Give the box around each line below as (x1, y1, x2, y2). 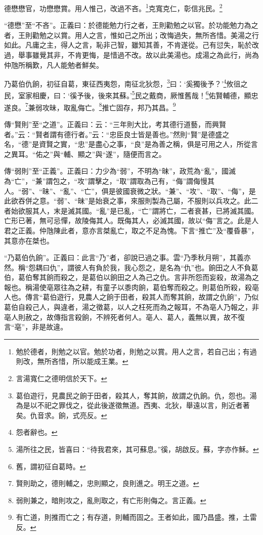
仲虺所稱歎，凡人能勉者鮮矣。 (4, 59, 103, 70)
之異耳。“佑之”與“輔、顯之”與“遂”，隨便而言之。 (4, 148, 166, 159)
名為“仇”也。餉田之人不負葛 (166, 262, 258, 272)
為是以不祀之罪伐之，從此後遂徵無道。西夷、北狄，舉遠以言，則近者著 (16, 400, 250, 410)
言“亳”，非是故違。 (4, 321, 68, 332)
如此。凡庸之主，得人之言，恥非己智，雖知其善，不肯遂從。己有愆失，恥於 (4, 39, 252, 50)
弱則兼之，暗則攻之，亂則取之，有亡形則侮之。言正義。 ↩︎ (16, 495, 206, 505)
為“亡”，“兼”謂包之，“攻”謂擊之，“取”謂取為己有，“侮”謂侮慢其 (4, 175, 215, 186)
